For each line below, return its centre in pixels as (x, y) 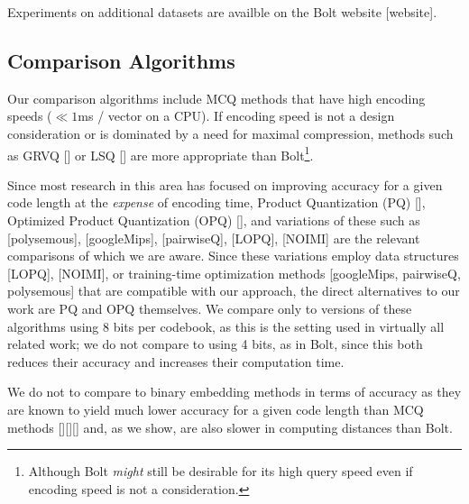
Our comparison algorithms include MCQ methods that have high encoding (216, 98)
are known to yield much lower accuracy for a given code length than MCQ (216, 409)
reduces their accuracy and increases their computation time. (176, 361)
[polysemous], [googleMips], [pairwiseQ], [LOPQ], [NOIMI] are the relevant (214, 238)
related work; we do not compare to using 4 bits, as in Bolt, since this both (215, 344)
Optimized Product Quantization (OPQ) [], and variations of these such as (214, 220)
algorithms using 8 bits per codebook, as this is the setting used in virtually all (226, 326)
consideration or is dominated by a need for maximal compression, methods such (230, 133)
